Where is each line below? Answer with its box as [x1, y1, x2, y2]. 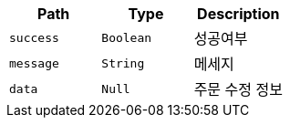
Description [197, 5, 280, 23]
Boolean [101, 30, 152, 45]
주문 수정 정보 [193, 80, 283, 99]
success [9, 30, 59, 45]
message [9, 56, 59, 70]
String [101, 56, 145, 70]
